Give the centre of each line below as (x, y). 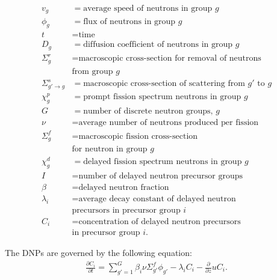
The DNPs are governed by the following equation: (98, 253)
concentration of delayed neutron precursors (160, 221)
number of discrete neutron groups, (148, 111)
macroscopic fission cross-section (138, 136)
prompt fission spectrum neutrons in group (162, 97)
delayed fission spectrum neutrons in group (163, 162)
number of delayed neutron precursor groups (161, 176)
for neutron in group (110, 149)
